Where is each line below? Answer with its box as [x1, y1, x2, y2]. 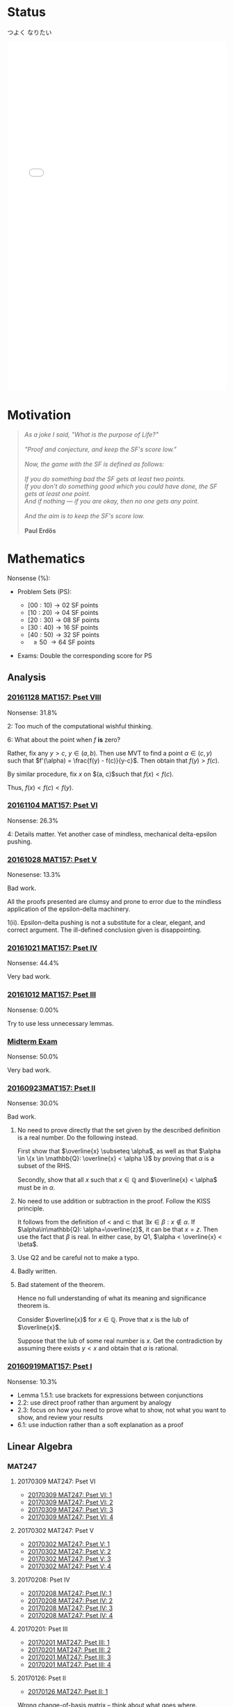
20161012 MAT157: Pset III [7, 990, 96, 999]
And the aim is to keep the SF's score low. [24, 511, 145, 520]
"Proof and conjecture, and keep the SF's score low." [24, 445, 177, 453]
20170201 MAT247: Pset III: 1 [27, 1638, 110, 1647]
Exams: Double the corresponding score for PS [17, 651, 152, 660]
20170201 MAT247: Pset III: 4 [27, 1660, 111, 1669]
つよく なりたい [7, 28, 52, 36]
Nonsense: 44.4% [7, 959, 59, 967]
